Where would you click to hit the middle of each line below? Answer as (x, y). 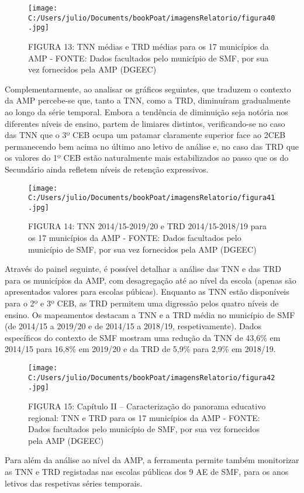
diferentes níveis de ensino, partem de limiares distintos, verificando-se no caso (145, 123)
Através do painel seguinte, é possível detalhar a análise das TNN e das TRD (143, 269)
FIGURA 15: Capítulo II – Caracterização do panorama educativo (147, 406)
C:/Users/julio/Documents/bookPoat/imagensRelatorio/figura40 (152, 18)
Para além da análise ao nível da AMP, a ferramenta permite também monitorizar (152, 460)
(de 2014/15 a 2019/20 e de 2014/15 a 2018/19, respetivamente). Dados (133, 326)
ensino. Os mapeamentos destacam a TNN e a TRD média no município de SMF (150, 314)
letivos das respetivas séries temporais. (74, 483)
